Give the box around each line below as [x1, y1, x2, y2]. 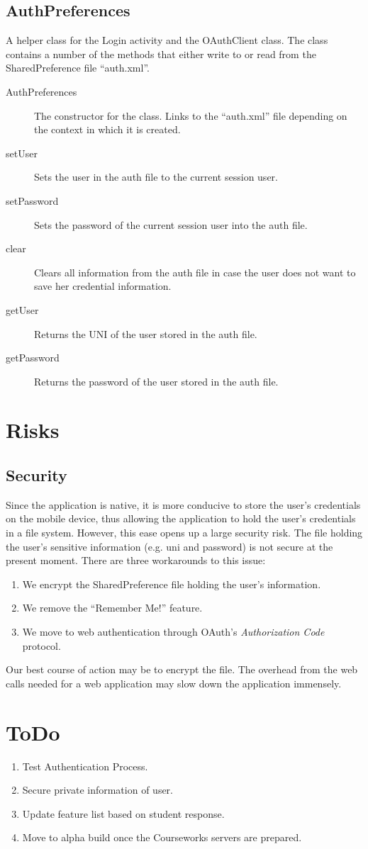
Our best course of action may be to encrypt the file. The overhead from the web [6, 662, 358, 677]
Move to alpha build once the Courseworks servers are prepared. [22, 830, 302, 845]
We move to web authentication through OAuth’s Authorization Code [22, 624, 325, 639]
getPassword [6, 350, 60, 365]
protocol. [22, 638, 61, 653]
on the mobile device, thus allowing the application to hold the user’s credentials [6, 511, 356, 526]
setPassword [6, 193, 59, 208]
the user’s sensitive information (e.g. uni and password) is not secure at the [6, 539, 333, 553]
